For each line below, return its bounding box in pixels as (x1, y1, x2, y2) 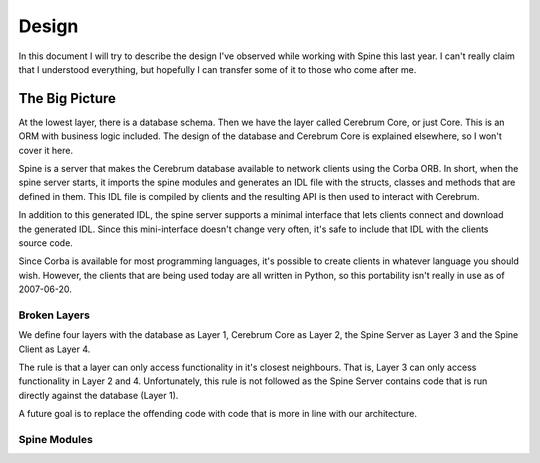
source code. (18, 236, 74, 249)
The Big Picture (18, 90, 117, 107)
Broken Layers (18, 308, 90, 322)
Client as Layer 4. (18, 343, 91, 355)
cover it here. (18, 144, 74, 156)
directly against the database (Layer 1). (18, 389, 179, 401)
